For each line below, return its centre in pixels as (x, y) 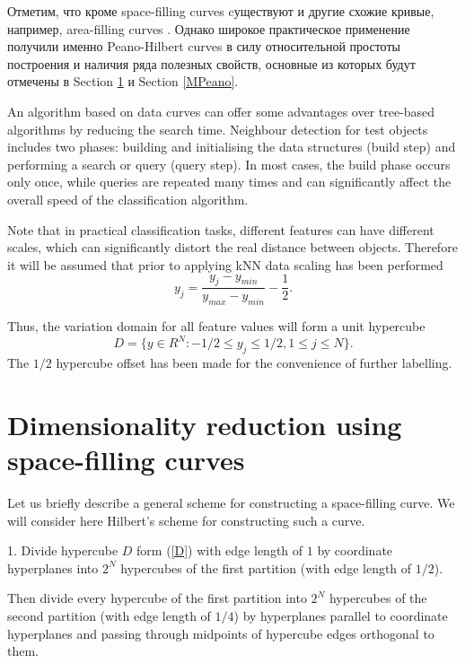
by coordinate (355, 550)
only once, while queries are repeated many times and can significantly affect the (229, 182)
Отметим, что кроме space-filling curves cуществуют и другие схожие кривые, (221, 11)
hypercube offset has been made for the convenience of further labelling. (254, 363)
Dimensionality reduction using (205, 424)
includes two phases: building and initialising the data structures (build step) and (232, 147)
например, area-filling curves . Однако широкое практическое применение (209, 28)
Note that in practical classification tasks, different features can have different (221, 229)
